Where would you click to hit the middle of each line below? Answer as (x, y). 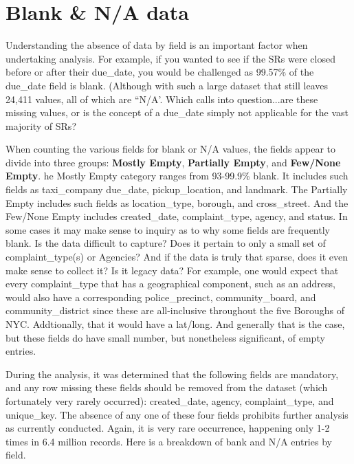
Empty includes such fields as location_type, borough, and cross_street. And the (177, 202)
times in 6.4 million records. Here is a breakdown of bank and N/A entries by (169, 441)
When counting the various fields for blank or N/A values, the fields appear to (170, 149)
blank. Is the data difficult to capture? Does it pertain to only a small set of (166, 243)
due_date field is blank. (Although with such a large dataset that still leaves (167, 85)
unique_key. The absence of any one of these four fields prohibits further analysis (177, 414)
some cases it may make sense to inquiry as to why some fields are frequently (168, 229)
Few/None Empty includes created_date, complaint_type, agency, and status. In (177, 216)
